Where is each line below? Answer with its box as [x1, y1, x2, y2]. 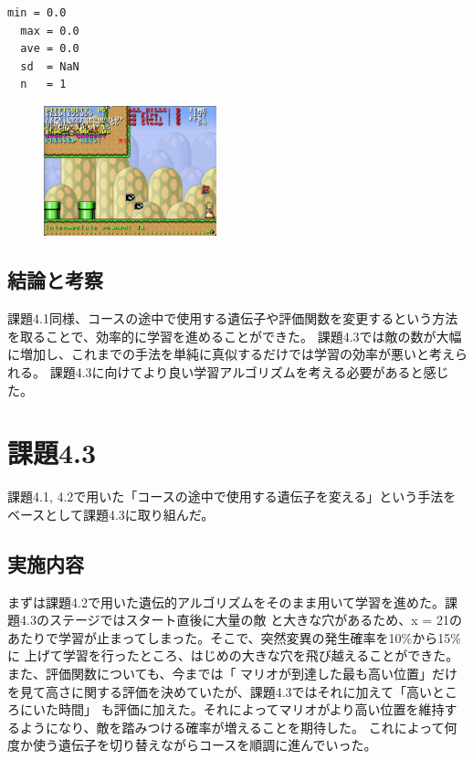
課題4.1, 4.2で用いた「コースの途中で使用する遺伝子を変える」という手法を [7, 487, 457, 506]
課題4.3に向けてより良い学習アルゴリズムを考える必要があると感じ [49, 362, 449, 381]
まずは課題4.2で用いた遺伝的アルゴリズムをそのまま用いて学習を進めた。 [7, 592, 446, 611]
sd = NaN [20, 59, 79, 73]
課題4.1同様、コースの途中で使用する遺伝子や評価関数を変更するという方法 [7, 309, 458, 328]
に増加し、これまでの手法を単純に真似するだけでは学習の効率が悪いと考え [7, 344, 455, 364]
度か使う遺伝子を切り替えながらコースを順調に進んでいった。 [7, 735, 377, 755]
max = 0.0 [20, 24, 79, 37]
